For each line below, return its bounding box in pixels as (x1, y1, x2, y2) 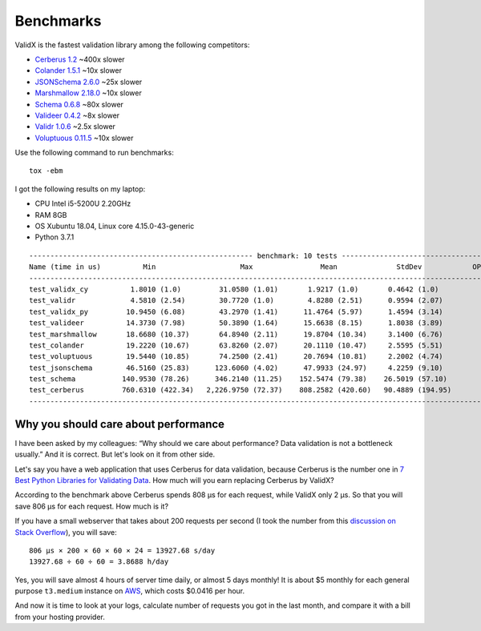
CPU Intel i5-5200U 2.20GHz (34, 199, 131, 208)
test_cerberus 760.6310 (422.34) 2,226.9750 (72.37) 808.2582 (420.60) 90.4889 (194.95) (29, 385, 452, 395)
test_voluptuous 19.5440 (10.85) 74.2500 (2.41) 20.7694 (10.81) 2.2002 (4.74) (29, 352, 444, 361)
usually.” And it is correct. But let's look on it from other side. (14, 449, 216, 460)
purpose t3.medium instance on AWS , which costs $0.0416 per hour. (14, 586, 245, 596)
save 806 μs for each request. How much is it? (14, 501, 168, 511)
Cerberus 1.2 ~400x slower (34, 54, 125, 64)
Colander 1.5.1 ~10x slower (34, 66, 122, 75)
